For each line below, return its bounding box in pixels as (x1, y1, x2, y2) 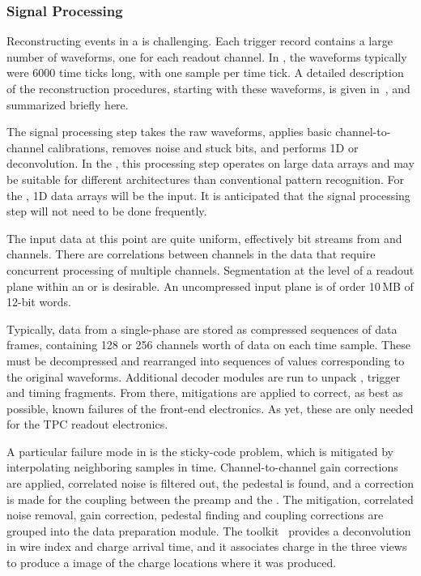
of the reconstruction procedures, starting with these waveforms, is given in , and (6, 80, 410, 96)
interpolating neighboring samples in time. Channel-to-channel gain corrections (6, 459, 398, 476)
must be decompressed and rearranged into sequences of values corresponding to (6, 352, 405, 369)
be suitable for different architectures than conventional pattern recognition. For (6, 170, 405, 187)
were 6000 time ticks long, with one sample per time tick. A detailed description (6, 64, 404, 81)
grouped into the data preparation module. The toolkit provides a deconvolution (6, 522, 411, 539)
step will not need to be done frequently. (6, 203, 207, 220)
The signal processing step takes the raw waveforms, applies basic (6, 123, 332, 140)
